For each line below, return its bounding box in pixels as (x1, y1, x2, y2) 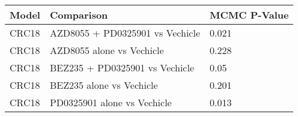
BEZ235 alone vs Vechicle (49, 78, 158, 92)
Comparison (49, 8, 108, 22)
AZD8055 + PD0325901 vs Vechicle (49, 26, 201, 40)
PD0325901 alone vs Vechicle (49, 95, 172, 109)
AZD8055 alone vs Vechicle (49, 43, 164, 57)
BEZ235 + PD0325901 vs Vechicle (49, 61, 195, 74)
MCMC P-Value (210, 8, 289, 22)
